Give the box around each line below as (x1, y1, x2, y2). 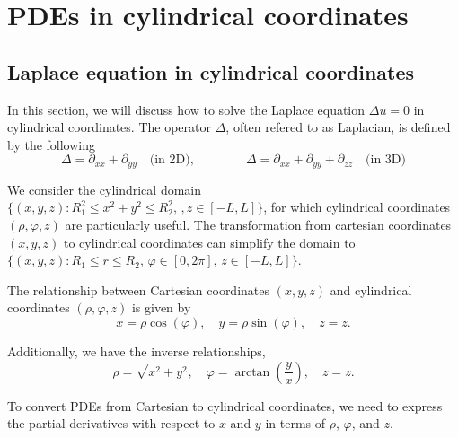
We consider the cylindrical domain (7, 180, 202, 198)
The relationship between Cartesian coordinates (7, 280, 270, 299)
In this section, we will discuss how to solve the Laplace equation (7, 100, 366, 118)
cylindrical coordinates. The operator (7, 118, 211, 136)
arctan (234, 365, 270, 379)
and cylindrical (330, 280, 412, 299)
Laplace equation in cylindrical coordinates (7, 57, 415, 85)
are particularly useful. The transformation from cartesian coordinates (65, 215, 452, 233)
